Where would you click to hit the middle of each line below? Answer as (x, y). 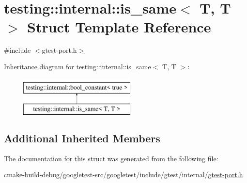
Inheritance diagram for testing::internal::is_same (77, 66)
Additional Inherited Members (82, 138)
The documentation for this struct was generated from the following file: (111, 158)
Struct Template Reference (119, 27)
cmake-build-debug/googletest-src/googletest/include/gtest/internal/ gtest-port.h (123, 175)
